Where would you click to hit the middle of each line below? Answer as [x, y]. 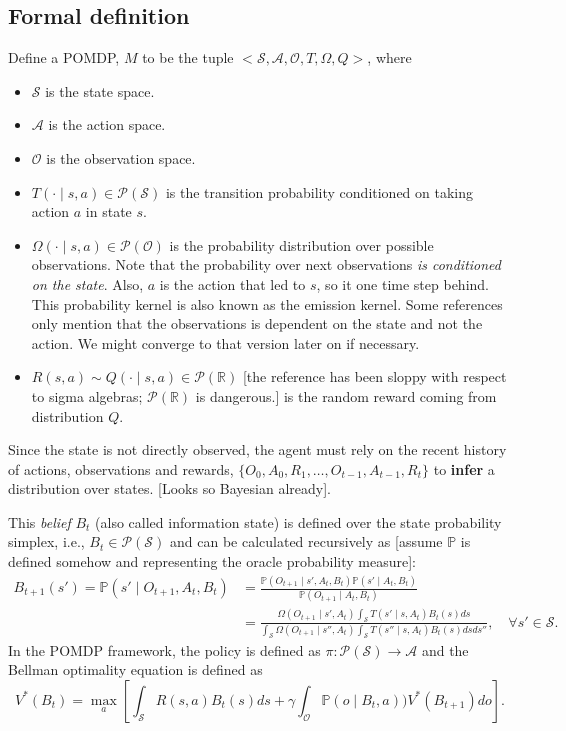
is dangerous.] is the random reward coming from [346, 395]
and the [445, 649]
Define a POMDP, [64, 57]
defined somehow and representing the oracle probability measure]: [212, 561]
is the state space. [100, 90]
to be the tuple [188, 57]
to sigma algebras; [87, 395]
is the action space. [107, 124]
